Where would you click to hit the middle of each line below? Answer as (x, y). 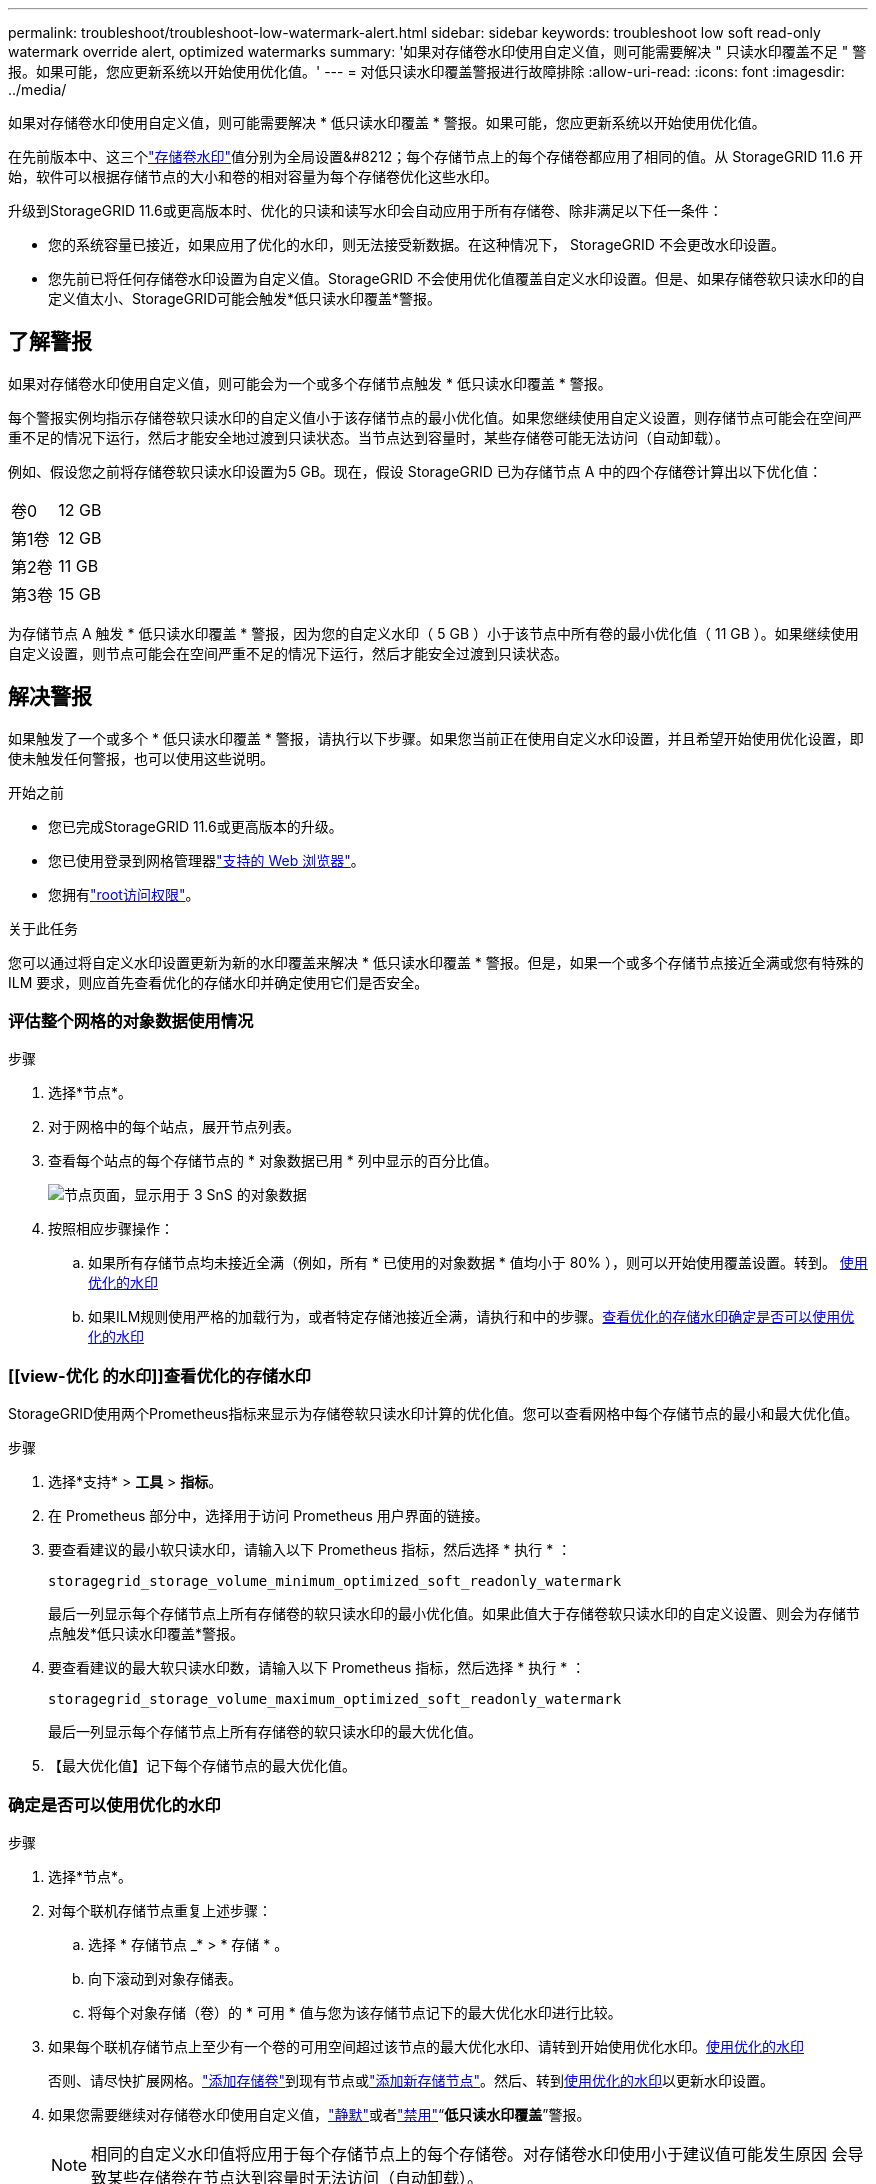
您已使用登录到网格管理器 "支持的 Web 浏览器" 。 (206, 860)
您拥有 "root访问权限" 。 (124, 894)
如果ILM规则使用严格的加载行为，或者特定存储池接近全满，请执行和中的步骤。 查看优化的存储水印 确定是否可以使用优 (471, 1317)
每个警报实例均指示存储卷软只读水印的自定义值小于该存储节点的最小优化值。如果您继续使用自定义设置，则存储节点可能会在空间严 (435, 417)
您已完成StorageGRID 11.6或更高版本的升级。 (195, 826)
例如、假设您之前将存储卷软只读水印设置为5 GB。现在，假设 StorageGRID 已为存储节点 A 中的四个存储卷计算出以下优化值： (415, 471)
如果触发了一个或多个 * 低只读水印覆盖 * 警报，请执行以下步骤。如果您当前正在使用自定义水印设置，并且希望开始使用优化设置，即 (436, 738)
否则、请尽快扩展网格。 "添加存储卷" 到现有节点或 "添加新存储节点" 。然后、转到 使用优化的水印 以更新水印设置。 (411, 2080)
